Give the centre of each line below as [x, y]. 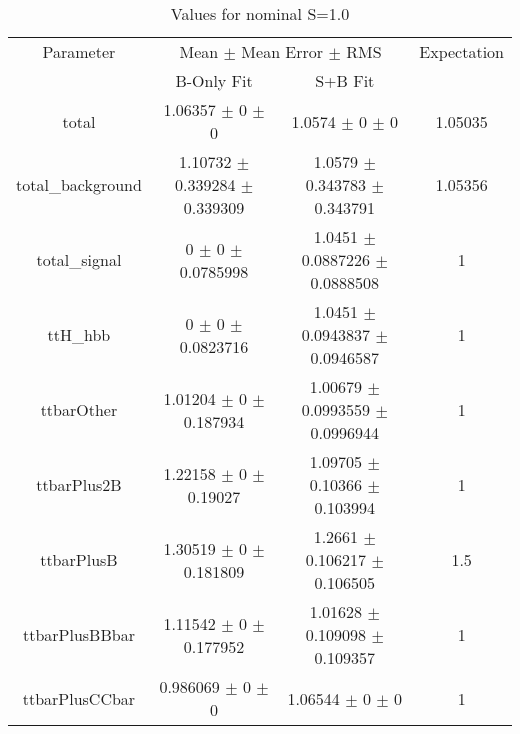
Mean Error [282, 51]
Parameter [79, 51]
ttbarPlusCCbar [79, 698]
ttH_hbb [79, 334]
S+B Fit [345, 80]
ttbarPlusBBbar [78, 634]
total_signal [79, 259]
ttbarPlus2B [79, 484]
